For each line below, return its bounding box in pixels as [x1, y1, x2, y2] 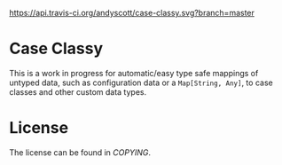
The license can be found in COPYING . [9, 146, 151, 158]
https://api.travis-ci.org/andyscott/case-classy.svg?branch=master [9, 8, 255, 18]
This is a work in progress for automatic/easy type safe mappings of [9, 67, 259, 78]
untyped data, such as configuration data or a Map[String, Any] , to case [9, 77, 273, 88]
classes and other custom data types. [9, 86, 147, 97]
